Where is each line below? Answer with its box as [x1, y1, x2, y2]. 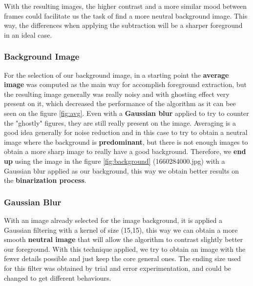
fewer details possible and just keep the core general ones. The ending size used [4, 253, 241, 264]
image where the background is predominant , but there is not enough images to [4, 136, 248, 147]
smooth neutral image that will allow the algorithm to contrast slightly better [4, 234, 243, 244]
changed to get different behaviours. [4, 272, 111, 283]
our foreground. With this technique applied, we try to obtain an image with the [4, 243, 246, 254]
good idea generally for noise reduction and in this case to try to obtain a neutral [4, 127, 248, 137]
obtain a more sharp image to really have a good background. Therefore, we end [4, 146, 246, 156]
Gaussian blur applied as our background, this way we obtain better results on [4, 165, 239, 176]
